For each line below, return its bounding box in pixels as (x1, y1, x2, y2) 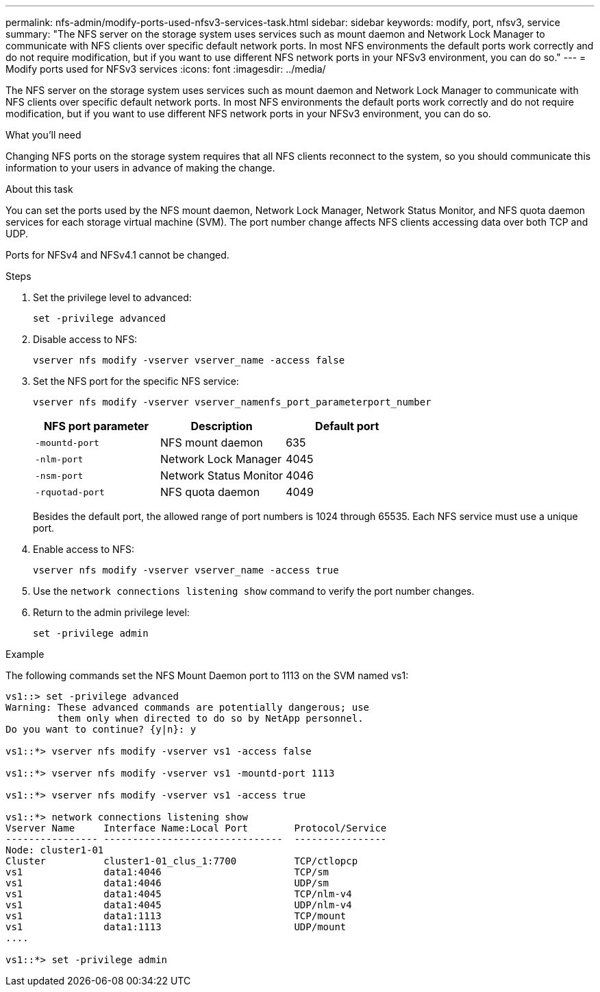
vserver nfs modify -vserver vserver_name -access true (33, 565, 339, 576)
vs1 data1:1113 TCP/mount (5, 910, 347, 921)
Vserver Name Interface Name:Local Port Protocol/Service (5, 823, 387, 834)
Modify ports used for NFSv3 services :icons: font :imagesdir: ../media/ (5, 63, 326, 75)
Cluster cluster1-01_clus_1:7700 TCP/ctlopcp (5, 855, 358, 866)
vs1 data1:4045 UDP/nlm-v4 (5, 899, 352, 910)
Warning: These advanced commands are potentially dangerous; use (5, 702, 370, 713)
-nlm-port (35, 453, 84, 464)
